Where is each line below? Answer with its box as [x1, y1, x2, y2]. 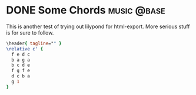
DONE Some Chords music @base [6, 4, 166, 17]
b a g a [11, 57, 31, 63]
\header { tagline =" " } [6, 40, 62, 46]
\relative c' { [6, 46, 44, 52]
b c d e [11, 62, 31, 68]
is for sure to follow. [6, 29, 54, 36]
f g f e [11, 68, 31, 74]
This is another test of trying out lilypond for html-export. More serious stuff [6, 23, 190, 30]
